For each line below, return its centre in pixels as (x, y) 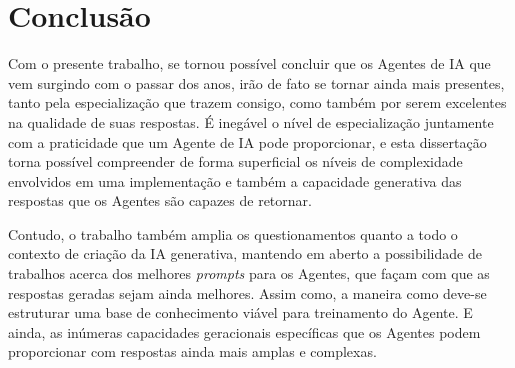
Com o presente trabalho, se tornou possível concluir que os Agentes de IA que (249, 63)
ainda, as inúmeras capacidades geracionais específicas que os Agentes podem (244, 331)
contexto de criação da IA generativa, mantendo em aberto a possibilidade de (245, 253)
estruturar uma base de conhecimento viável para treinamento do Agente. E (240, 312)
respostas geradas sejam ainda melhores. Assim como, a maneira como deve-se (247, 292)
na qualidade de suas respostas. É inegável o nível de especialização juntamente (251, 121)
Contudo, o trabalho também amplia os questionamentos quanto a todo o (233, 233)
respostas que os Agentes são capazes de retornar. (160, 200)
